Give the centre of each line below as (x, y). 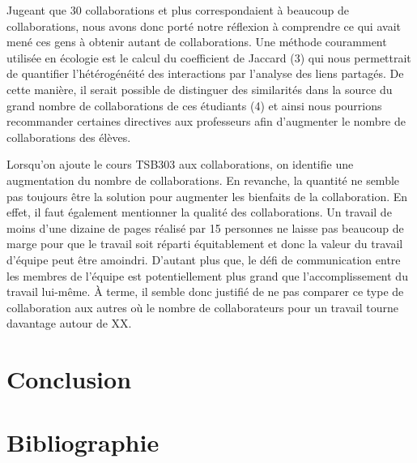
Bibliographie (83, 442)
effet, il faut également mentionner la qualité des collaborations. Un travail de (199, 212)
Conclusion (69, 379)
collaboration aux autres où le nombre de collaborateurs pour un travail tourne (202, 307)
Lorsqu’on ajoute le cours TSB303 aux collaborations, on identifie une (180, 164)
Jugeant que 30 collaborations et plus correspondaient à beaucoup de (178, 10)
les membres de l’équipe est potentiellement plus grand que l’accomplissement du (207, 275)
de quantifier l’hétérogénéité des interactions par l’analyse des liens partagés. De (205, 73)
